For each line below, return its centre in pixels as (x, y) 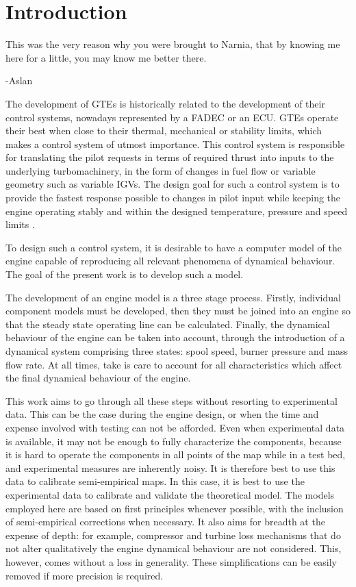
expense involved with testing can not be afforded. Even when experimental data (175, 427)
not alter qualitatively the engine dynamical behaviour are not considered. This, (174, 548)
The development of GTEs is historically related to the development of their (165, 103)
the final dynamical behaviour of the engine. (98, 378)
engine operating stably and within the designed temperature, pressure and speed (177, 211)
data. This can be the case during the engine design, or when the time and (162, 414)
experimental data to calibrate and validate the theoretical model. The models (170, 494)
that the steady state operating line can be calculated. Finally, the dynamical (168, 324)
